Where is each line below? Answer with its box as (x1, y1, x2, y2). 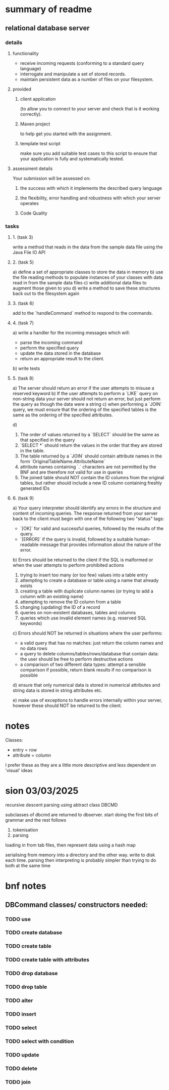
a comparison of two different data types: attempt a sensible (20, 661, 146, 667)
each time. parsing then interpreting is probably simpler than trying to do (5, 857, 156, 863)
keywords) (20, 620, 42, 626)
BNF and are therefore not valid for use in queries (20, 469, 123, 475)
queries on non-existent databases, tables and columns (20, 610, 136, 616)
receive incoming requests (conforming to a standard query (20, 60, 144, 66)
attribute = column (12, 752, 51, 759)
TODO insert (5, 1011, 36, 1018)
